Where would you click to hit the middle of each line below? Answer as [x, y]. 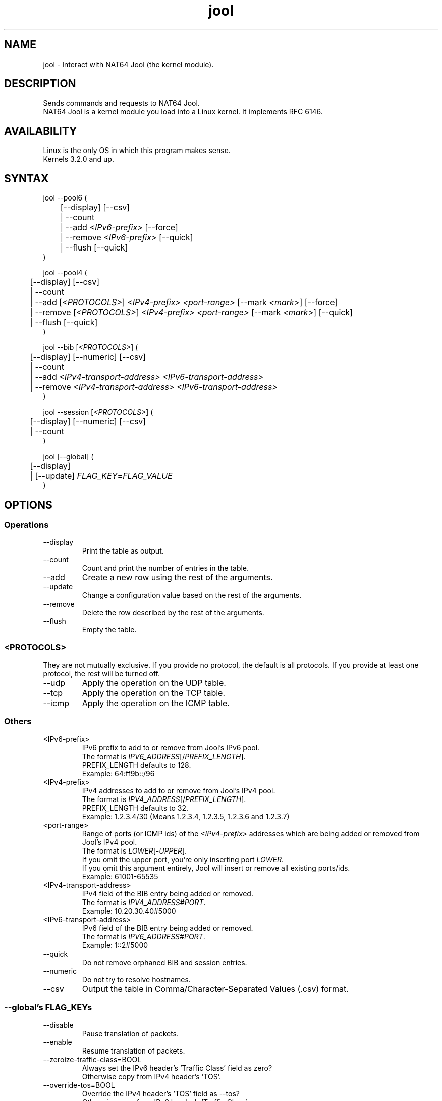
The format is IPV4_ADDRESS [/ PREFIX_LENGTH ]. [164, 799]
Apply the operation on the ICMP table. [156, 703]
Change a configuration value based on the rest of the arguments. [192, 595]
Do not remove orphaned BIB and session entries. [164, 962]
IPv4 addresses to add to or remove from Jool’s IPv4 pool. [179, 790]
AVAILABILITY [41, 131]
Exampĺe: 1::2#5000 [115, 945]
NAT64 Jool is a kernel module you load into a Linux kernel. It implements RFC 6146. [183, 112]
